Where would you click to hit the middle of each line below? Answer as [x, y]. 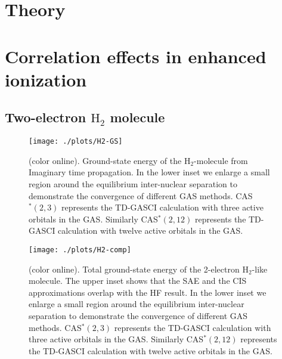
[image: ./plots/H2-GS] [76, 142]
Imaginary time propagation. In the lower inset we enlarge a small [149, 172]
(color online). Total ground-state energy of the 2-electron [134, 269]
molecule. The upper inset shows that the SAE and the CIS [138, 281]
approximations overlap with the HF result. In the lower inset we [148, 292]
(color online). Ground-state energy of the [105, 160]
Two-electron [46, 117]
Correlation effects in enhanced [136, 56]
